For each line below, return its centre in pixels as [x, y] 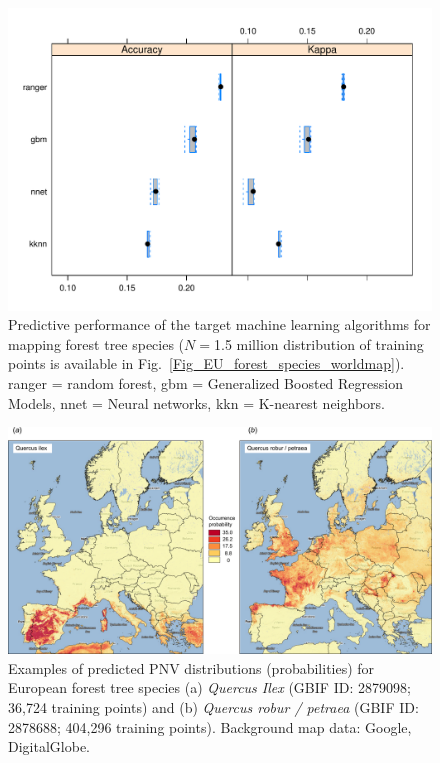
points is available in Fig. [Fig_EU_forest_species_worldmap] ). [206, 363]
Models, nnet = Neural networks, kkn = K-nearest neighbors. [196, 402]
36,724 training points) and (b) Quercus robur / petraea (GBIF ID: [213, 706]
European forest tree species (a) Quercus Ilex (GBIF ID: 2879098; [209, 687]
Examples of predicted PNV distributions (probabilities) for [191, 667]
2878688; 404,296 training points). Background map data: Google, [210, 726]
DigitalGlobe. [49, 746]
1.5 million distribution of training [318, 343]
